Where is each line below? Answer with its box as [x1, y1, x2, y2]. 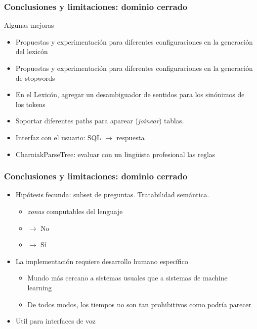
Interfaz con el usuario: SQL [15, 132, 101, 142]
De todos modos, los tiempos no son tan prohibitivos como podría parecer [27, 299, 252, 309]
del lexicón [15, 46, 48, 56]
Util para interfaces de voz [15, 316, 96, 326]
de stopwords [15, 72, 55, 83]
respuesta [116, 132, 145, 142]
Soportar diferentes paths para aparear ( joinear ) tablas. [15, 115, 184, 126]
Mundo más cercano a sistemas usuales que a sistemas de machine [27, 273, 228, 283]
